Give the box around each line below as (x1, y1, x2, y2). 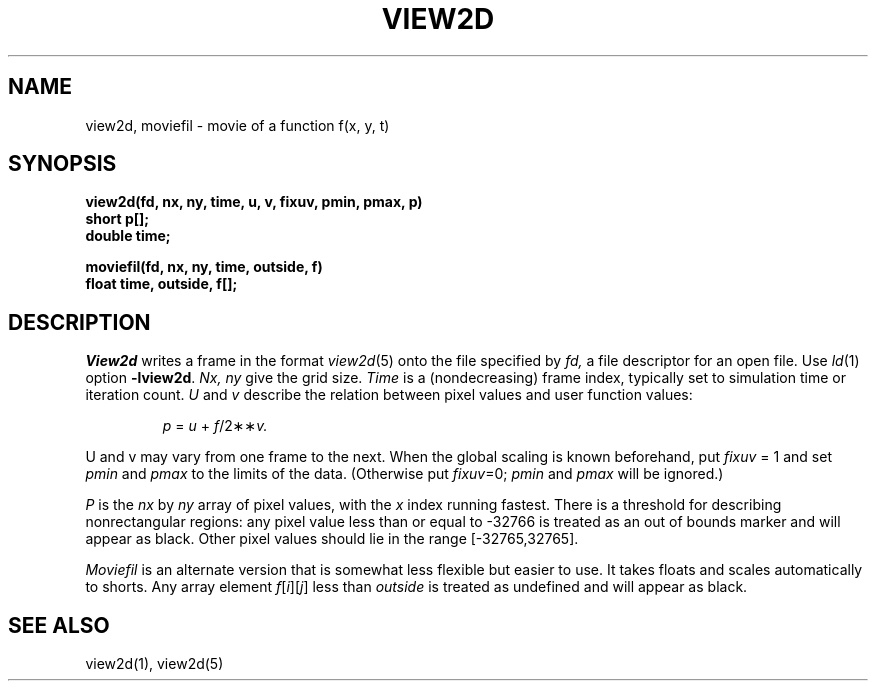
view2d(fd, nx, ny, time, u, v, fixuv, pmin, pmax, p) (85, 193, 423, 211)
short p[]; (85, 210, 150, 228)
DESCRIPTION (8, 309, 151, 335)
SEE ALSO (8, 612, 110, 638)
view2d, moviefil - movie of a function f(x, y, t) (85, 116, 390, 134)
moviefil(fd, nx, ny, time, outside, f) (85, 258, 323, 276)
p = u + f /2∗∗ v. (162, 417, 268, 435)
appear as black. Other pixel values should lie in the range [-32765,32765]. (85, 530, 579, 548)
